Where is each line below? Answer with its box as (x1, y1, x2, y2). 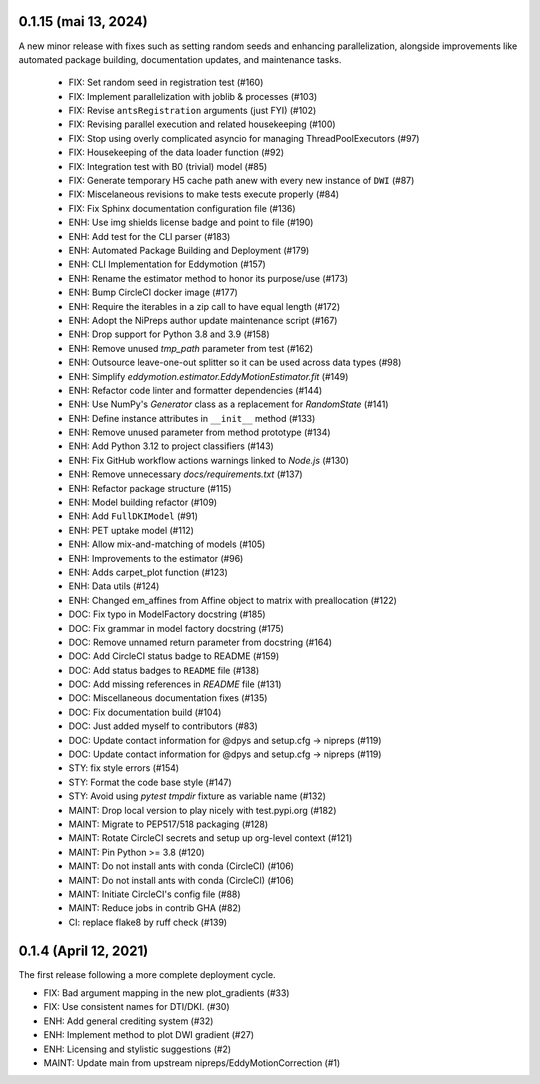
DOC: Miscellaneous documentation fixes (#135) (68, 692, 268, 704)
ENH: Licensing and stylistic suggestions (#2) (43, 1043, 232, 1055)
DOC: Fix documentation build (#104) (68, 706, 222, 718)
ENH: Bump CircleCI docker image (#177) (68, 286, 239, 299)
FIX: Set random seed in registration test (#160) (68, 76, 264, 89)
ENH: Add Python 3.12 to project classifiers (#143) (68, 440, 274, 452)
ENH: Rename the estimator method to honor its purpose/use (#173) (68, 272, 349, 284)
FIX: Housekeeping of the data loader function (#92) (68, 146, 285, 159)
